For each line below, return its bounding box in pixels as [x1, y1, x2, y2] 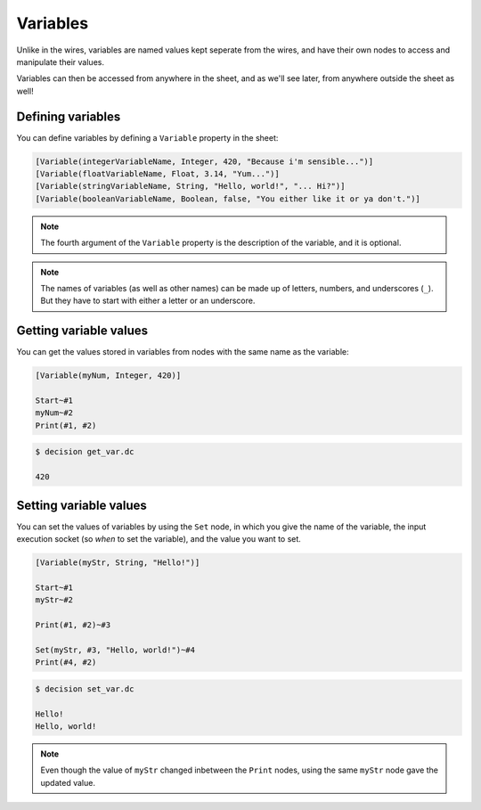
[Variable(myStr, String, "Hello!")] [35, 558, 200, 568]
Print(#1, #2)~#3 [35, 619, 111, 630]
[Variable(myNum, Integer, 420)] [35, 371, 182, 380]
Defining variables [16, 109, 121, 124]
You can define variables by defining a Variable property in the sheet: [16, 132, 279, 143]
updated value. [40, 777, 95, 788]
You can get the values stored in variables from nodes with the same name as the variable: [16, 347, 349, 357]
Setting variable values [16, 497, 147, 512]
